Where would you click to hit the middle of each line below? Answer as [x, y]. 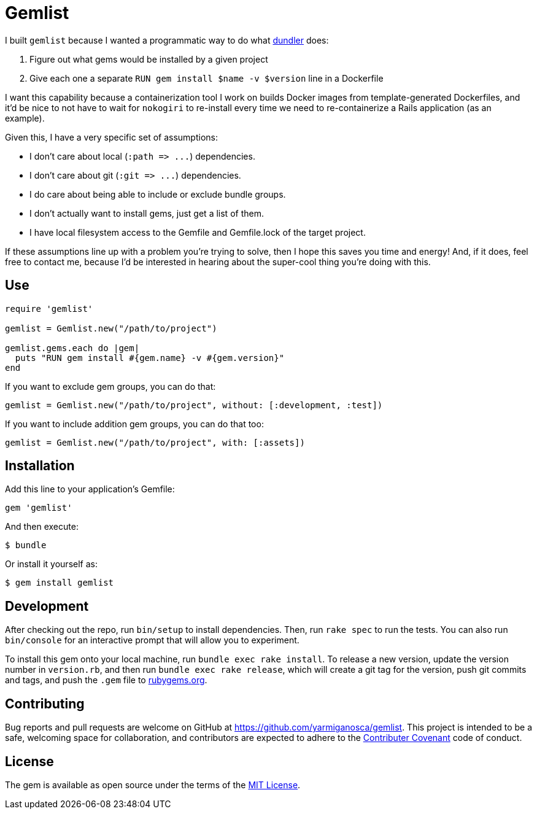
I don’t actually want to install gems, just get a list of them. [147, 213]
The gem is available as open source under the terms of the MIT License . [153, 785]
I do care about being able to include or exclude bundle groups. [158, 194]
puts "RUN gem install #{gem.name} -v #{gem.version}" [150, 358]
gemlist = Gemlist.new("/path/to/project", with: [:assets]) [155, 442]
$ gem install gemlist [60, 583]
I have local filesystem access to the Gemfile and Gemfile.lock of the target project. [198, 232]
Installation [40, 466]
